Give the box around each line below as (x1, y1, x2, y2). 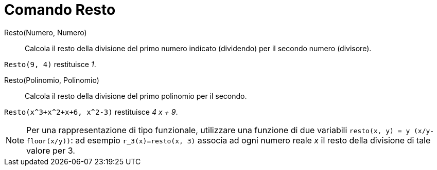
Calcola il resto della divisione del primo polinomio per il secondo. (25, 91, 247, 100)
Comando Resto (4, 1, 116, 18)
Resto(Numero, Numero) (4, 28, 87, 37)
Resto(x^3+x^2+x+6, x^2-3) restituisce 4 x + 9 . (4, 107, 178, 116)
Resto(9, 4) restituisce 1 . (4, 59, 96, 69)
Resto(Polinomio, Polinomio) (4, 75, 99, 84)
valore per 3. (26, 145, 75, 156)
